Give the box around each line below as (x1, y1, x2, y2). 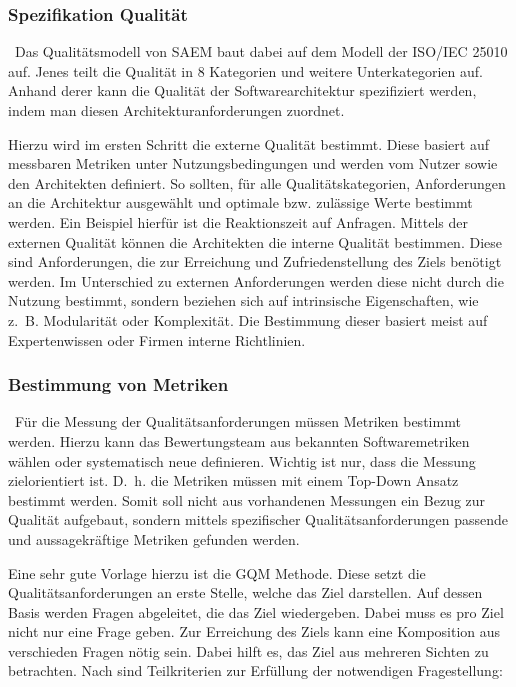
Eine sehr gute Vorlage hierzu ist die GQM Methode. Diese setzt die (8, 562, 426, 583)
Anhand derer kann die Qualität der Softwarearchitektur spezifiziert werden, (8, 80, 477, 101)
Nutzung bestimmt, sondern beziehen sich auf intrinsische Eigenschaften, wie (8, 290, 479, 311)
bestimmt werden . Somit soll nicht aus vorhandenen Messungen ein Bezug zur (8, 489, 486, 510)
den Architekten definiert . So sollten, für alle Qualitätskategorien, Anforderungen (8, 172, 506, 193)
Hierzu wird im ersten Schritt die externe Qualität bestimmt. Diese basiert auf (8, 133, 489, 154)
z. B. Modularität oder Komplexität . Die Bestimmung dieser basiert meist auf (8, 309, 488, 330)
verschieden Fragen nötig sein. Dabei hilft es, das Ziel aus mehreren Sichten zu (8, 640, 489, 661)
